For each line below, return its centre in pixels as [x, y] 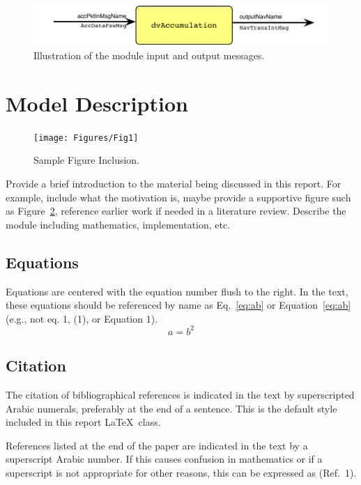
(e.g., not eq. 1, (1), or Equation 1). [82, 318]
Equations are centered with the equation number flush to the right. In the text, [177, 291]
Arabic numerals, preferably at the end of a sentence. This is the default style [171, 408]
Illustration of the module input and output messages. [149, 55]
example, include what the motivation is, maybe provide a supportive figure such [178, 197]
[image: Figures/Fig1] [86, 138]
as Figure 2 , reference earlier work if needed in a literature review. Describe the [176, 211]
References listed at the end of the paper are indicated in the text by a [157, 445]
